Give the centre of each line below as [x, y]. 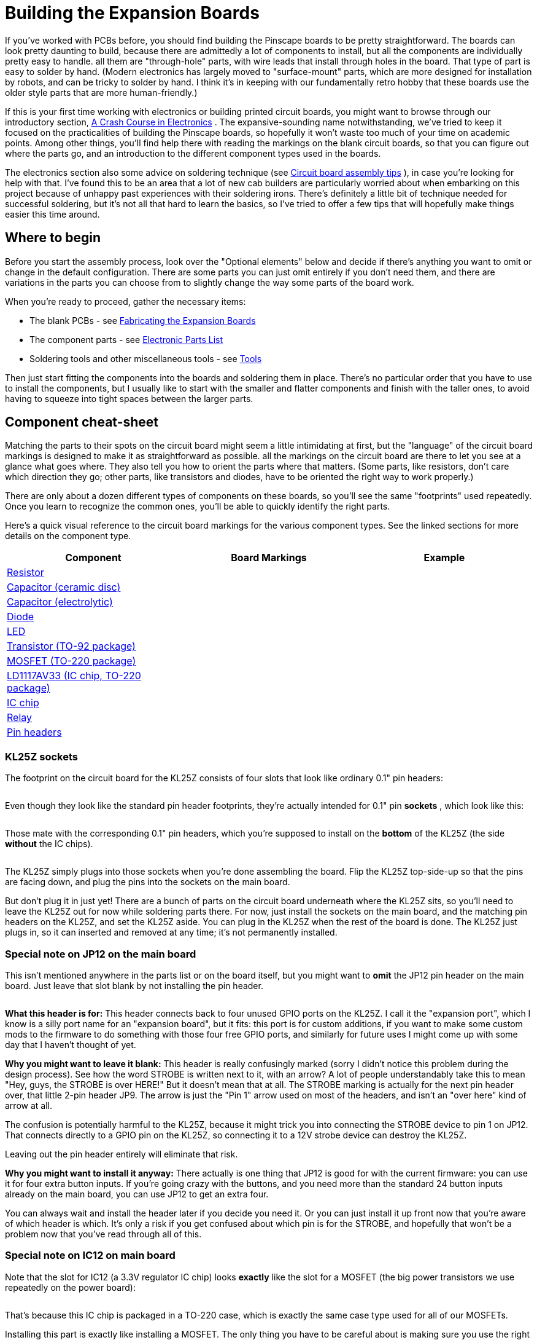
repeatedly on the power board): [70, 1287]
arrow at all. [29, 1105]
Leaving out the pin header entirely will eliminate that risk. [122, 1154]
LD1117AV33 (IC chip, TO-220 [74, 676]
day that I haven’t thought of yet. [71, 1044]
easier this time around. [52, 214]
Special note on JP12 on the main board [101, 954]
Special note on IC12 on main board [90, 1255]
